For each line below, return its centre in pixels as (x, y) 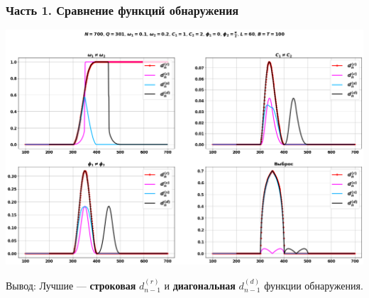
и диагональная (200, 285)
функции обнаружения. (314, 285)
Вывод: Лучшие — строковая (71, 285)
